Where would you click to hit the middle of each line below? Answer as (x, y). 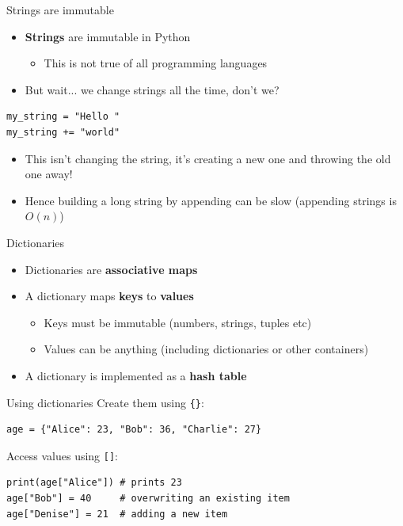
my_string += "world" (63, 132)
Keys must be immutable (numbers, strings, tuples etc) (178, 322)
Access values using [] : (62, 455)
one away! (49, 174)
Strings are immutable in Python (108, 36)
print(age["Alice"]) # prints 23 (94, 483)
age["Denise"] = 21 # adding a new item (117, 514)
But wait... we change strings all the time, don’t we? (152, 89)
